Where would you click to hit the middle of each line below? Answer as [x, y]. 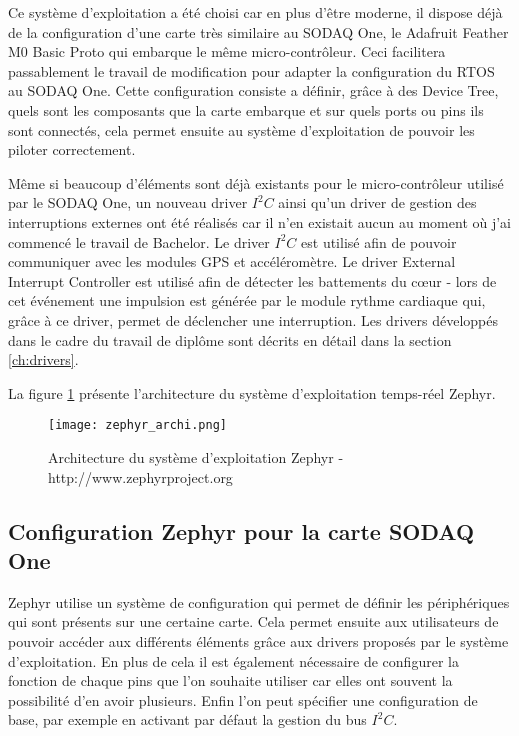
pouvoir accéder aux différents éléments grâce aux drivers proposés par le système [258, 640]
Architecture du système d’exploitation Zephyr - [196, 456]
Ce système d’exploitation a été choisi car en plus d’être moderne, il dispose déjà [255, 12]
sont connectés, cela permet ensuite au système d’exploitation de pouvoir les [241, 129]
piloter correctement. [72, 149]
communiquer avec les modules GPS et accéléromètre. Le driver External [232, 261]
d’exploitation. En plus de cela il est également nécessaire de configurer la [233, 660]
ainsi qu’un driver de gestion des [377, 202]
